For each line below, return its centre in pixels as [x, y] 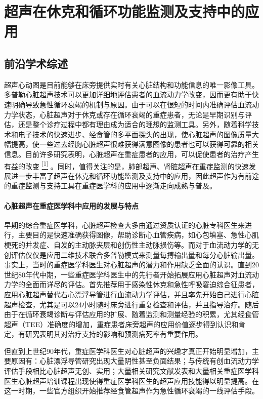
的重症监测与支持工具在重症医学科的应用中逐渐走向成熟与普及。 [110, 186]
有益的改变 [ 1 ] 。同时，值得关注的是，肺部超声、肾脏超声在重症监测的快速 [126, 165]
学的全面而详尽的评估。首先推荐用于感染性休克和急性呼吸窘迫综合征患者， [135, 284]
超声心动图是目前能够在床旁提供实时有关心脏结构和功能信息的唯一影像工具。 [131, 84]
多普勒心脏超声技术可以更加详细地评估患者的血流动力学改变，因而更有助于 [128, 94]
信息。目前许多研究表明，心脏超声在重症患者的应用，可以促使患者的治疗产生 [131, 154]
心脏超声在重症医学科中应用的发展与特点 [71, 205]
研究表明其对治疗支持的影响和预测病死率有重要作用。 [114, 334]
